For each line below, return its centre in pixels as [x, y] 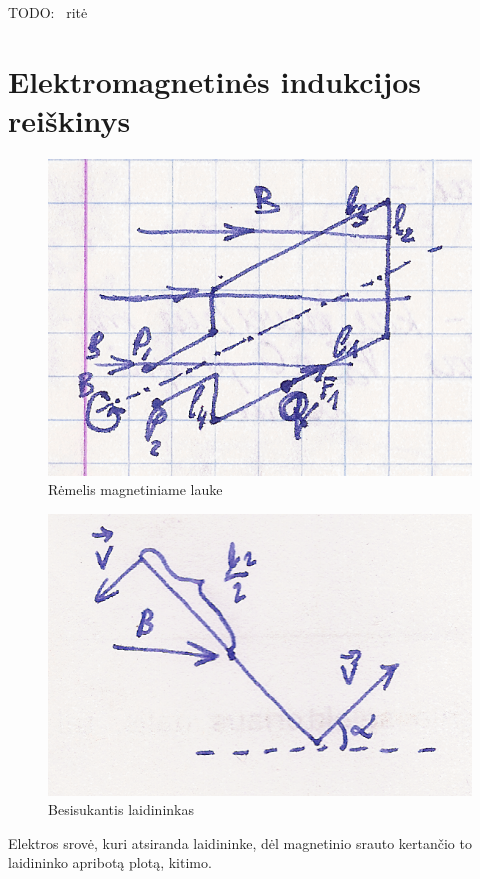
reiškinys [69, 119]
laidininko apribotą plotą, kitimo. [110, 862]
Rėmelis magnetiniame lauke [135, 489]
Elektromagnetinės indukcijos [215, 80]
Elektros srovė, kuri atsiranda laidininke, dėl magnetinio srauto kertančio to [240, 842]
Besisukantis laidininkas [121, 809]
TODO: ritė [48, 12]
